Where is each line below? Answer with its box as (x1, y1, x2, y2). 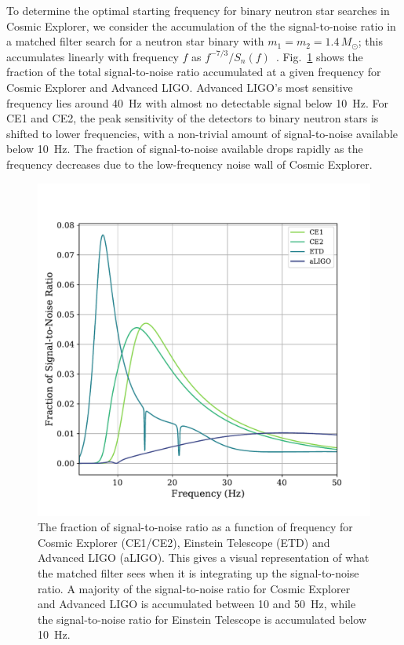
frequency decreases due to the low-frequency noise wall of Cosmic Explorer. (6, 155, 373, 172)
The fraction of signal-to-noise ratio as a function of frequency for (38, 519, 353, 535)
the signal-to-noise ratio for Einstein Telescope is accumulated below (38, 610, 367, 627)
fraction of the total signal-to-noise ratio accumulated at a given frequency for (6, 64, 381, 80)
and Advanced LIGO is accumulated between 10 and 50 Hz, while (38, 596, 356, 612)
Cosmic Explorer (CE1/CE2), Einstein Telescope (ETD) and (38, 534, 330, 550)
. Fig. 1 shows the (275, 48, 363, 64)
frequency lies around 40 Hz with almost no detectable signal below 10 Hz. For (6, 94, 389, 111)
